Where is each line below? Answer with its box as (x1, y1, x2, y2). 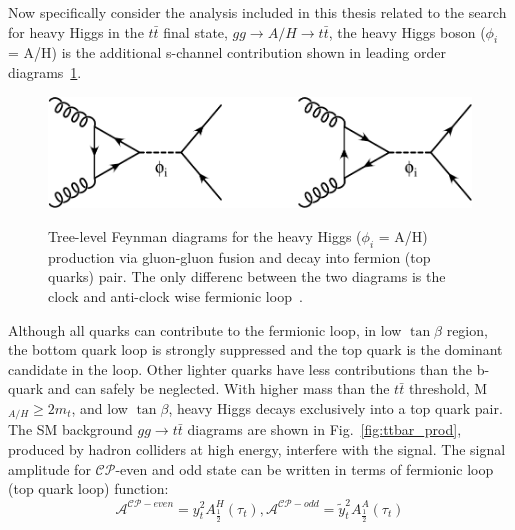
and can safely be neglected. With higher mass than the (47, 378, 390, 399)
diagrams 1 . (8, 61, 82, 82)
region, (446, 319, 488, 340)
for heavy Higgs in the (8, 21, 144, 42)
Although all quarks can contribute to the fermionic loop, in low (8, 319, 402, 340)
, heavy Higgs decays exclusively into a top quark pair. (168, 398, 503, 419)
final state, (163, 21, 228, 42)
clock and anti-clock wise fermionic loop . (48, 286, 303, 307)
